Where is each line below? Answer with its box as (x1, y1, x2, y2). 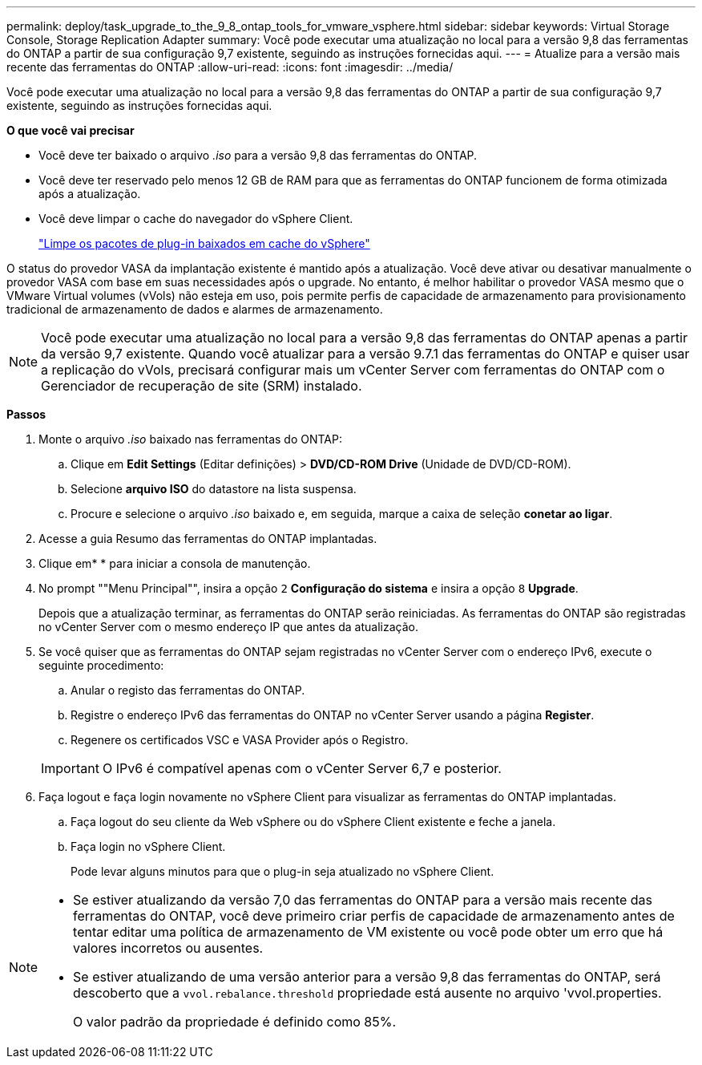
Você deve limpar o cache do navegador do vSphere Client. (38, 212, 353, 225)
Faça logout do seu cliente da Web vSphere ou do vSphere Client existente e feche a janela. (71, 815, 556, 828)
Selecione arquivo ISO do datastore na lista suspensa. (71, 482, 357, 496)
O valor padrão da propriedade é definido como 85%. (73, 1014, 397, 1030)
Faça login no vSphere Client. (71, 840, 226, 853)
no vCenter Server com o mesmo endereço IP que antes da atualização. (38, 620, 418, 634)
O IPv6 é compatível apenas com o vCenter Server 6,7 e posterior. (102, 760, 502, 776)
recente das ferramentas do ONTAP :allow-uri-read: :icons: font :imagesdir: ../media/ (6, 60, 454, 74)
